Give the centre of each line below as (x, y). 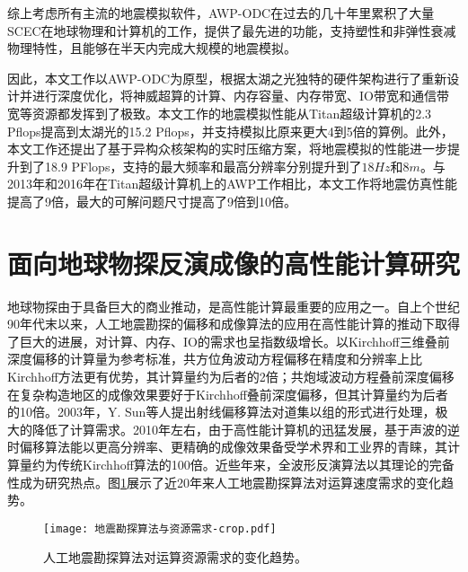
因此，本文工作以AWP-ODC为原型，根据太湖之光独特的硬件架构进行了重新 (227, 78)
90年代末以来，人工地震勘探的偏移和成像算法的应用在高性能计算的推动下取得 (234, 324)
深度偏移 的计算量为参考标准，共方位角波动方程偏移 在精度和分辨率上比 (215, 359)
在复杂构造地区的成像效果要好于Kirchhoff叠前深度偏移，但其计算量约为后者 (228, 394)
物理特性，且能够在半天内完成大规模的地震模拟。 (152, 48)
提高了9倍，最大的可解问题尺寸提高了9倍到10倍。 (152, 201)
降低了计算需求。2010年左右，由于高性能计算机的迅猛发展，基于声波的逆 (246, 429)
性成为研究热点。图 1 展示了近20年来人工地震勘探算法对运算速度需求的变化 (224, 482)
